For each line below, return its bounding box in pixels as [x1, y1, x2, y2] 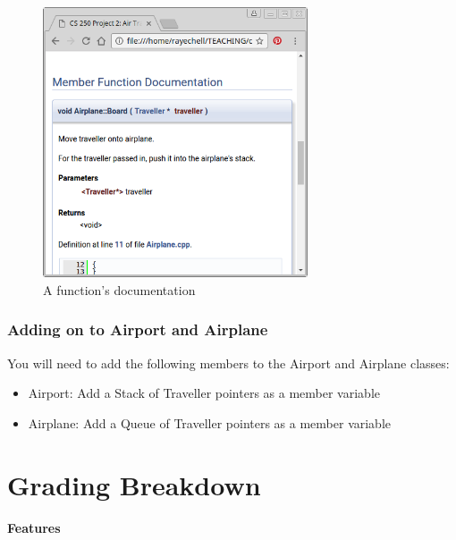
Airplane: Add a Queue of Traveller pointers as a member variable [28, 413, 392, 432]
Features [7, 518, 61, 536]
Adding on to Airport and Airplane [7, 318, 268, 341]
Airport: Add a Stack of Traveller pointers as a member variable [28, 384, 380, 402]
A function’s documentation [43, 280, 196, 299]
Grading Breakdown [7, 466, 261, 502]
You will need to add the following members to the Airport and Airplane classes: [7, 353, 450, 372]
